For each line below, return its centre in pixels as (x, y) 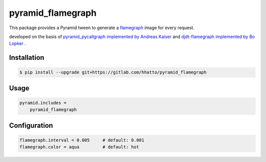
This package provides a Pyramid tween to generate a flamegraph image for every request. (102, 28)
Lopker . (17, 43)
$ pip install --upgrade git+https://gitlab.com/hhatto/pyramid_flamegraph (113, 72)
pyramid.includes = (43, 103)
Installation (27, 58)
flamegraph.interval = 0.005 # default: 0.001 (82, 140)
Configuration (31, 125)
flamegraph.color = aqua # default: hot (79, 147)
